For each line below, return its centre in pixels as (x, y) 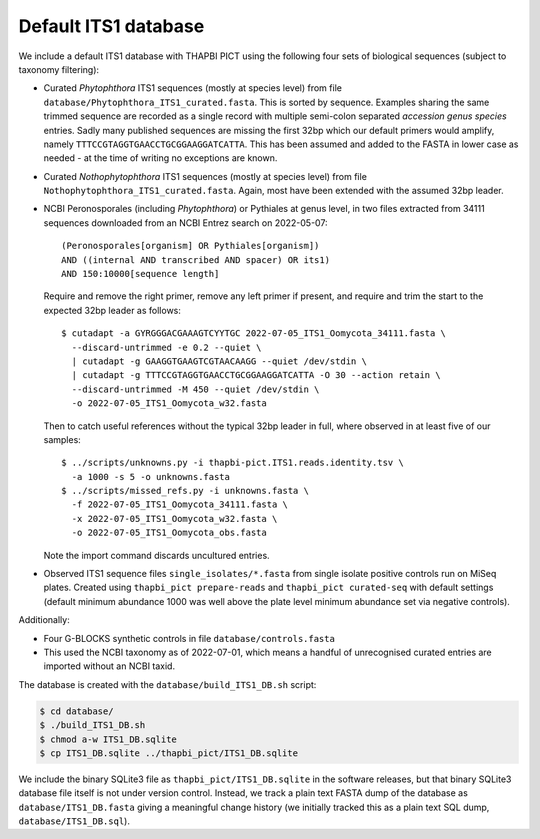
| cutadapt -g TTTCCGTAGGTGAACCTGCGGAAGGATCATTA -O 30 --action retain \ (256, 375)
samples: (62, 439)
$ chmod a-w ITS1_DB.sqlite (108, 739)
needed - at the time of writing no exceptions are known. (160, 158)
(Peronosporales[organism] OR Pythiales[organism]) (190, 246)
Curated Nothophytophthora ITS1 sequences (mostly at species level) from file (205, 176)
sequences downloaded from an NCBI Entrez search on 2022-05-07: (186, 222)
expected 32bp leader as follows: (112, 310)
